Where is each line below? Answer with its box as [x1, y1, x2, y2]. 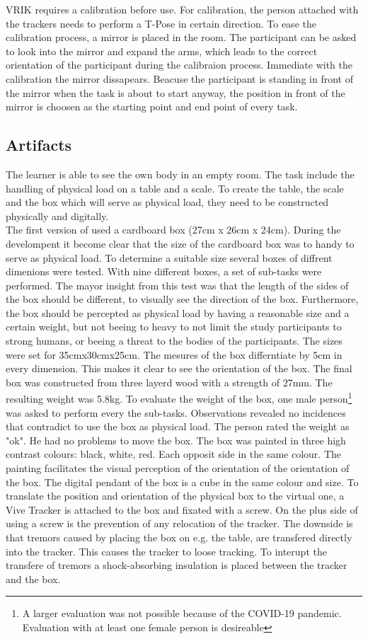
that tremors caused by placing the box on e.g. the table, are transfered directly [6, 530, 352, 545]
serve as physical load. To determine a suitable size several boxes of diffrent [6, 250, 333, 265]
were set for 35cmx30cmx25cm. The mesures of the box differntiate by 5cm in [6, 347, 343, 362]
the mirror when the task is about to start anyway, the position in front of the [6, 85, 345, 100]
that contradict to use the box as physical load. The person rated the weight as [6, 419, 350, 434]
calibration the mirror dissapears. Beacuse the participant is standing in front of [6, 71, 353, 86]
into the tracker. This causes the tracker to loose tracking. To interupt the [6, 543, 327, 558]
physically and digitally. [6, 208, 109, 223]
